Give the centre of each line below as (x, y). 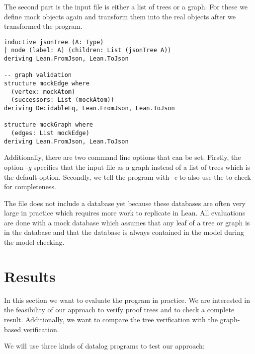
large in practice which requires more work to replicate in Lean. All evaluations (125, 213)
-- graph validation (38, 75)
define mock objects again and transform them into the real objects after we (120, 16)
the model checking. (34, 242)
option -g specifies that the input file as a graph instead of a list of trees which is (127, 167)
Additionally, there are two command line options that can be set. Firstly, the (123, 157)
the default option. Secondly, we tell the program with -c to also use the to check (127, 177)
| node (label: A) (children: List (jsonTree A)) (88, 50)
